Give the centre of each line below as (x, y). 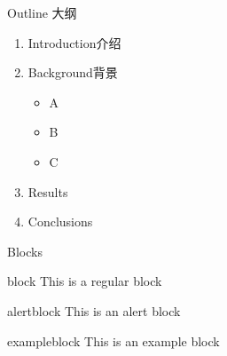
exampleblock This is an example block (113, 340)
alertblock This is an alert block (94, 310)
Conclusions (60, 222)
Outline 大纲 (42, 12)
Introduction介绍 (74, 42)
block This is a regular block (85, 281)
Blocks (25, 251)
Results (48, 191)
